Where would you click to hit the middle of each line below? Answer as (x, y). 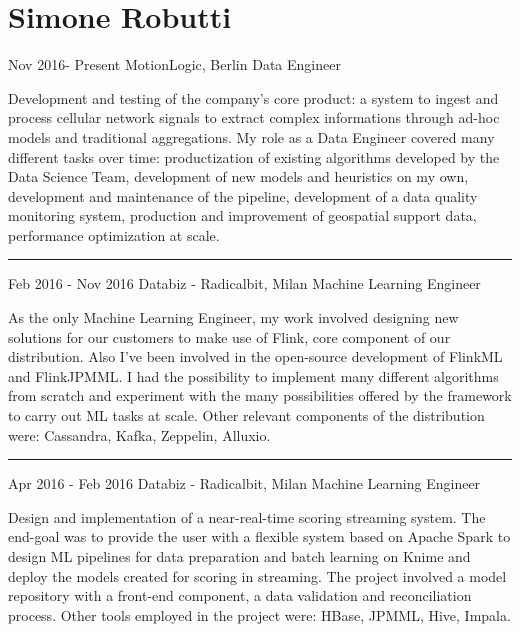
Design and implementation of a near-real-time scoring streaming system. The (247, 516)
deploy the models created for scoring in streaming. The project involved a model (257, 575)
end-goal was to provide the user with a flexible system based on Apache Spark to (259, 536)
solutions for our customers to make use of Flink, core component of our (229, 336)
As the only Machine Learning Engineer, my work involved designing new (233, 317)
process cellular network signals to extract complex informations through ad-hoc (254, 117)
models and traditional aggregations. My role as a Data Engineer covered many (251, 136)
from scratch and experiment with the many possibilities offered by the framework (260, 395)
